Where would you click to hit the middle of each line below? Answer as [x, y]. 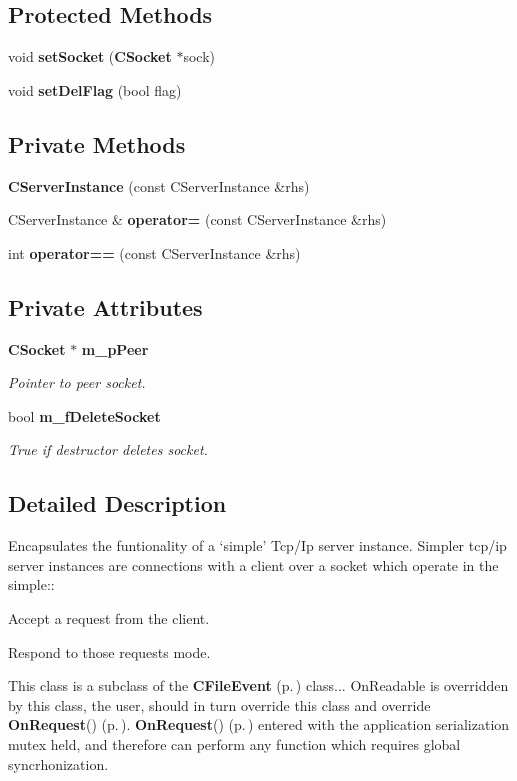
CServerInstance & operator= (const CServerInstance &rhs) [197, 219]
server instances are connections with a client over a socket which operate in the [253, 564]
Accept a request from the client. [109, 617]
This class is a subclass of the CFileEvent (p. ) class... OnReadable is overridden [258, 685]
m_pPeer [115, 348]
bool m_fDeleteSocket [84, 415]
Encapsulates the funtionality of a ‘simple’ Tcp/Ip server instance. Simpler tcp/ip [257, 545]
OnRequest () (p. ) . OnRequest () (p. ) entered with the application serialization [259, 724]
